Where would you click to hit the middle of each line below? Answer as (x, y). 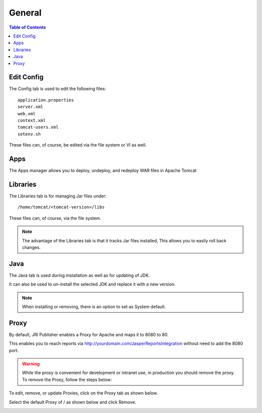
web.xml (27, 114)
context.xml (32, 120)
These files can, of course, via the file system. (55, 218)
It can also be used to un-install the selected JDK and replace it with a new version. (92, 284)
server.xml (31, 107)
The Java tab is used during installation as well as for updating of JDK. (79, 275)
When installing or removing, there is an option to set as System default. (94, 306)
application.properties (46, 100)
